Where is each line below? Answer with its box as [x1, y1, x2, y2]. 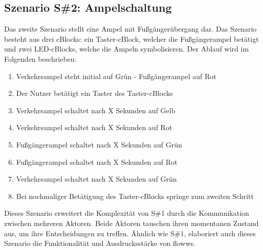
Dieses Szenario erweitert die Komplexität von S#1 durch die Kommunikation [4, 208, 249, 218]
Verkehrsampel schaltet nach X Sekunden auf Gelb [16, 105, 176, 115]
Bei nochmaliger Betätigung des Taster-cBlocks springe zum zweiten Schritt [16, 190, 254, 201]
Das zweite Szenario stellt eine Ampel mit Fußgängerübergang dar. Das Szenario [4, 23, 257, 34]
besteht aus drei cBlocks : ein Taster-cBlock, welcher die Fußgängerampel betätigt [4, 33, 259, 44]
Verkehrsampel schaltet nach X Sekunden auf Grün [16, 173, 177, 184]
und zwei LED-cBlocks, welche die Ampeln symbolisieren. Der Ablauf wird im [4, 43, 249, 54]
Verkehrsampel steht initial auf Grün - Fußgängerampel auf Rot [16, 70, 216, 81]
